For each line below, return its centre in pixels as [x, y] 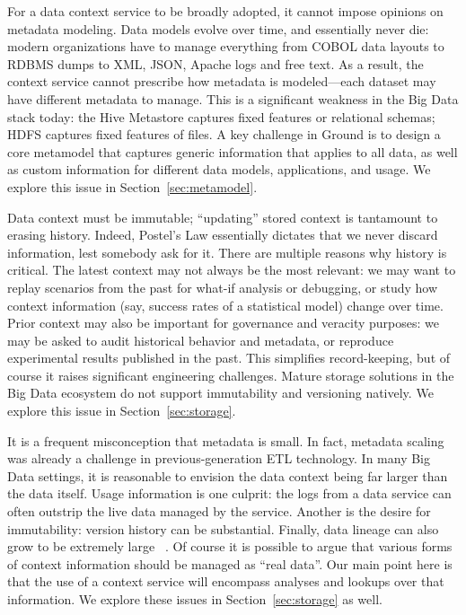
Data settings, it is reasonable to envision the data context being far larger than [228, 475]
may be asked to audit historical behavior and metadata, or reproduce [201, 340]
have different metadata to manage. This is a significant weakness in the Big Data [233, 98]
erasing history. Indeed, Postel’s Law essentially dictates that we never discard [223, 235]
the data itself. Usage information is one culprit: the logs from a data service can [229, 493]
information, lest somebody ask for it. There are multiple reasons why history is [227, 252]
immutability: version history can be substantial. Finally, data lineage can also [223, 528]
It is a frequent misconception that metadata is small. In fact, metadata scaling [226, 440]
